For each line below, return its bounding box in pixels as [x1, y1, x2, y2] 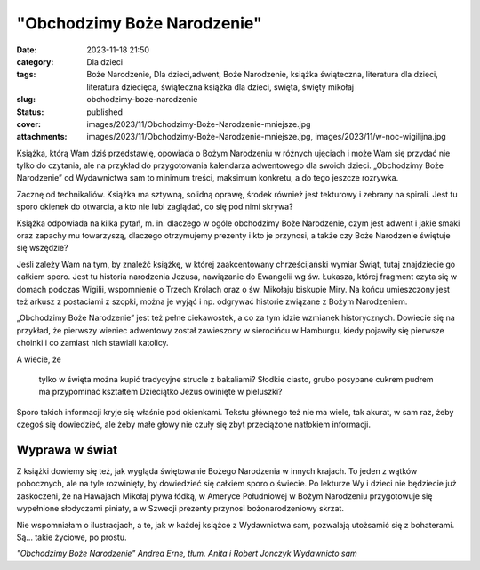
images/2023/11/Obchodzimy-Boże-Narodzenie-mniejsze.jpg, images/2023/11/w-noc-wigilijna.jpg [86, 132, 446, 142]
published [86, 107, 124, 117]
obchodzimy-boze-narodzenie [86, 94, 198, 105]
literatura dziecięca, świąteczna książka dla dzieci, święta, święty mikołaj [86, 81, 355, 92]
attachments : [16, 132, 68, 142]
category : [16, 56, 54, 67]
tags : [16, 69, 36, 80]
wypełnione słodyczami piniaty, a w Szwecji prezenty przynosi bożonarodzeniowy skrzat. [16, 503, 344, 514]
